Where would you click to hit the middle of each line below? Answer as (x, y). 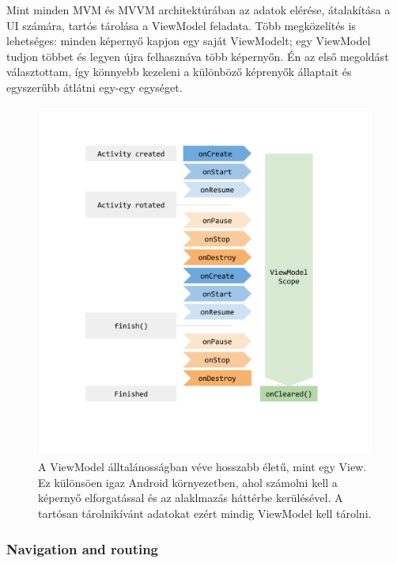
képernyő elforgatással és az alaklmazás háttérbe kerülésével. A (191, 498)
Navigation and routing (83, 548)
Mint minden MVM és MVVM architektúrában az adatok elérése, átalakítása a (198, 10)
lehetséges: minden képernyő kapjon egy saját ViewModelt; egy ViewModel (189, 41)
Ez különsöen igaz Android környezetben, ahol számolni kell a (188, 482)
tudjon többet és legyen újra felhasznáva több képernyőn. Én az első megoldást (198, 56)
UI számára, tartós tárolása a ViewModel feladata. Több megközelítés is (181, 25)
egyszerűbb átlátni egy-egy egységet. (95, 87)
